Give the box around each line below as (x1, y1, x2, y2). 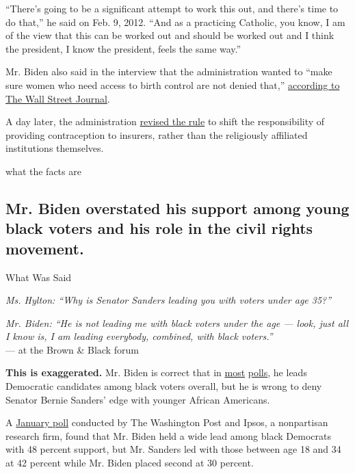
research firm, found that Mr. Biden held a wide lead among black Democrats (5, 428, 331, 443)
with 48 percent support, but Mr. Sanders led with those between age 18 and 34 (5, 442, 341, 456)
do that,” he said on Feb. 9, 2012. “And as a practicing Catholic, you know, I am (5, 14, 345, 29)
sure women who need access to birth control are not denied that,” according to (5, 77, 340, 92)
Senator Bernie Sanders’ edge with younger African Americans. (5, 392, 270, 406)
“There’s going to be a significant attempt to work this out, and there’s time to (5, 1, 339, 15)
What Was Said (5, 269, 72, 284)
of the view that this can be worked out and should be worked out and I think (5, 28, 334, 42)
